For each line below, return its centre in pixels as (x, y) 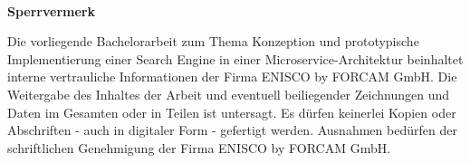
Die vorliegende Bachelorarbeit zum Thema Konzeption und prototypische (213, 41)
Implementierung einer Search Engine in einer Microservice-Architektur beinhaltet (235, 58)
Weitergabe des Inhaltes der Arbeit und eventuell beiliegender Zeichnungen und (229, 94)
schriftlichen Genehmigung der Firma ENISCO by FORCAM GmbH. (199, 147)
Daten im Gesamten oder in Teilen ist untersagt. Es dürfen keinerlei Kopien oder (232, 112)
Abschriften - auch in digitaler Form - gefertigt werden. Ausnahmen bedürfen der (232, 130)
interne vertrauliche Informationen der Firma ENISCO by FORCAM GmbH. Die (232, 77)
